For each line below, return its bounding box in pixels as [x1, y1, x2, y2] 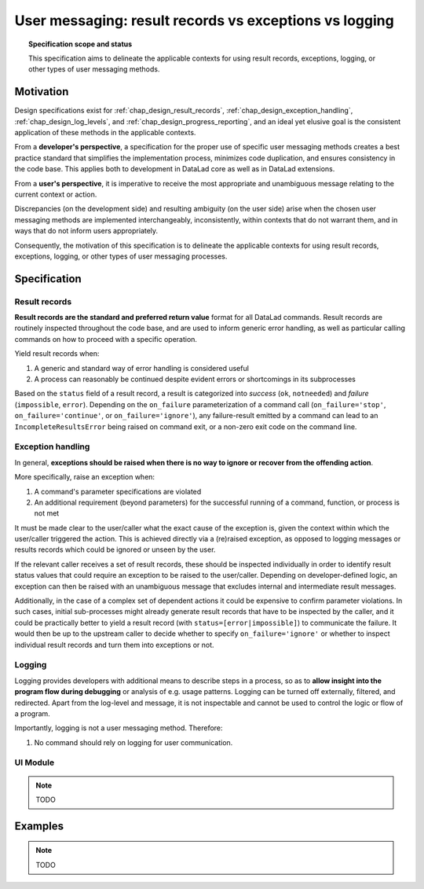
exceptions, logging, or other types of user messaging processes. [14, 252, 228, 261]
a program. [14, 708, 50, 718]
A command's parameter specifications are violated [34, 487, 202, 496]
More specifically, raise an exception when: [14, 472, 155, 482]
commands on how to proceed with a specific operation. [14, 334, 198, 343]
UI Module [14, 757, 55, 768]
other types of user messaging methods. [28, 64, 160, 74]
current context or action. [14, 189, 97, 199]
